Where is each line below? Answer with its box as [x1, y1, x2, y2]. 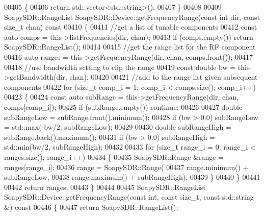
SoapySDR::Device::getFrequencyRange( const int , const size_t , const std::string [4, 191, 254, 202]
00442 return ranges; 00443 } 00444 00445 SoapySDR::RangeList [4, 181, 206, 192]
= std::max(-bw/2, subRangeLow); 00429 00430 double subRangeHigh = [4, 122, 231, 132]
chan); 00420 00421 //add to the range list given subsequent [69, 71, 258, 82]
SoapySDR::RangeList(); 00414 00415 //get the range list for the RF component [4, 41, 256, 52]
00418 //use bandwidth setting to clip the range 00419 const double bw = [4, 61, 236, 72]
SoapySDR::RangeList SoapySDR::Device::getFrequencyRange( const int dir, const [4, 11, 260, 22]
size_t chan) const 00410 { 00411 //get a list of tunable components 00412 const [4, 21, 257, 32]
